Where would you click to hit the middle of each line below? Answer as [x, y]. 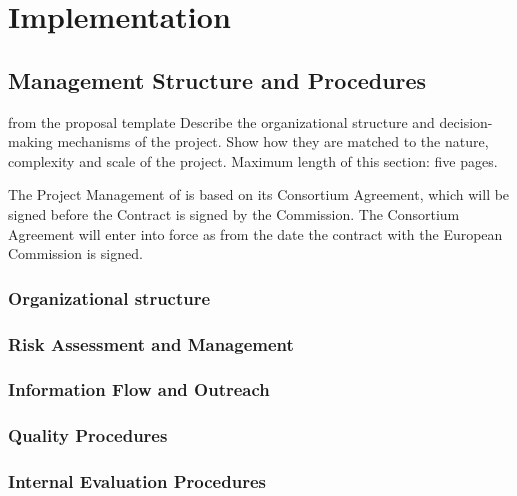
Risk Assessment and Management [151, 343]
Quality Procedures [88, 435]
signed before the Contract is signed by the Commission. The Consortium [234, 213]
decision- [466, 121]
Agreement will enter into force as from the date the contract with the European [255, 233]
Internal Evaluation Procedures [137, 481]
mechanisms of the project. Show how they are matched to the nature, [273, 141]
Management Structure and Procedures [217, 79]
